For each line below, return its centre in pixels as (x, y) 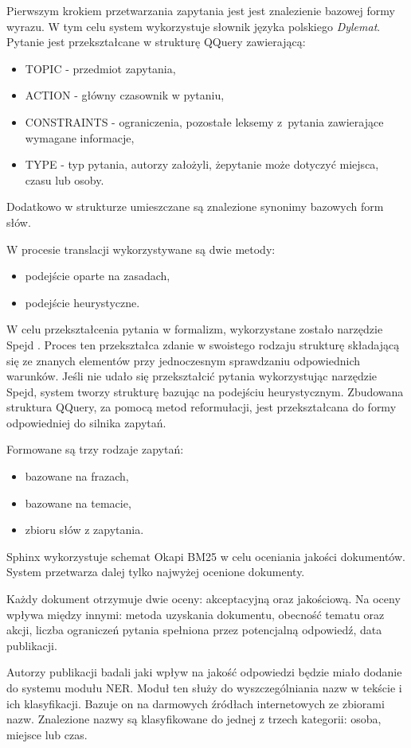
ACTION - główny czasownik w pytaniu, (125, 95)
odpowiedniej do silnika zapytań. (86, 422)
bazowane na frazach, (77, 476)
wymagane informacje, (80, 137)
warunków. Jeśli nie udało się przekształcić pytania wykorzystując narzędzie (192, 376)
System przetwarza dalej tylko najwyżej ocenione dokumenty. (156, 572)
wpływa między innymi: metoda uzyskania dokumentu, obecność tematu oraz (196, 614)
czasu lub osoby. (65, 179)
